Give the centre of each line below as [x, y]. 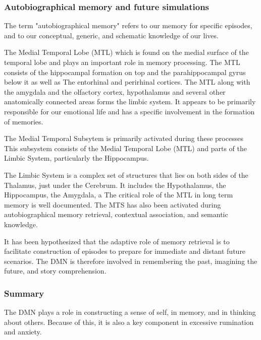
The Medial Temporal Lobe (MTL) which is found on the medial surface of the [126, 52]
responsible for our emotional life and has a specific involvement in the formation [129, 111]
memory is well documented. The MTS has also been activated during [113, 204]
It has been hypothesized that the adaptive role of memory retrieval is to [117, 241]
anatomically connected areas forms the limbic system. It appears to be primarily [130, 101]
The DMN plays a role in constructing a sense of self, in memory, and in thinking [130, 312]
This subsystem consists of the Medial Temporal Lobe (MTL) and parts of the [125, 148]
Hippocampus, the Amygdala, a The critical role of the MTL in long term [119, 195]
